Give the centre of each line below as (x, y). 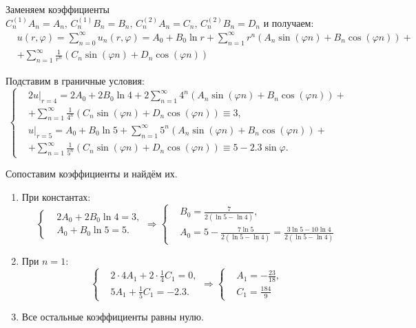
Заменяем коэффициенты (58, 9)
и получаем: (289, 22)
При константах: (56, 196)
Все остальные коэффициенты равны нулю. (113, 317)
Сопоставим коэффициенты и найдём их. (92, 174)
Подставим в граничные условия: (75, 80)
